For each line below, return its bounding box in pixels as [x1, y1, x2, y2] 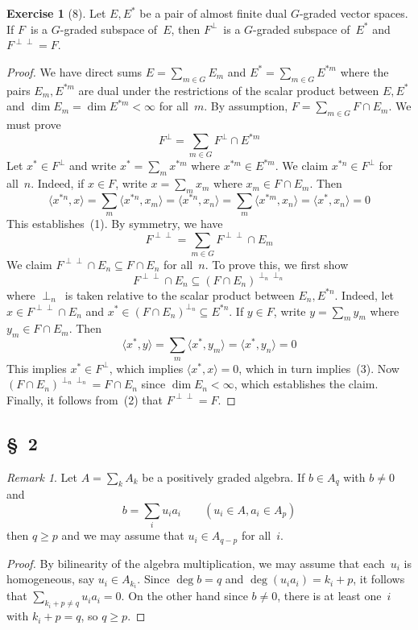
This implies [6, 359, 67, 376]
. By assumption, [204, 97, 288, 114]
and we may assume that [61, 527, 184, 544]
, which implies [109, 359, 184, 376]
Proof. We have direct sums [6, 63, 143, 80]
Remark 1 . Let [6, 468, 78, 485]
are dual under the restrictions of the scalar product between [78, 81, 379, 98]
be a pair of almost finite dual [139, 5, 288, 21]
